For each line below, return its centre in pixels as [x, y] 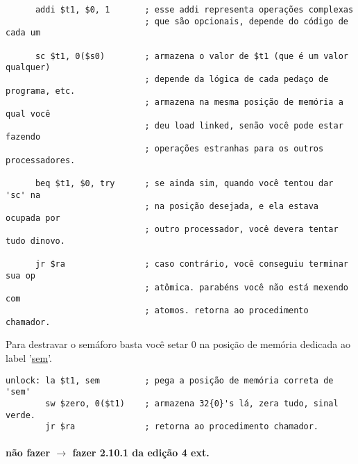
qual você [28, 114]
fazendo [23, 137]
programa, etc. [41, 91]
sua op [20, 276]
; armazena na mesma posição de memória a [244, 102]
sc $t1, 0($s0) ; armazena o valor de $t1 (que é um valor [191, 56]
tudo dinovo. [35, 241]
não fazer [28, 453]
